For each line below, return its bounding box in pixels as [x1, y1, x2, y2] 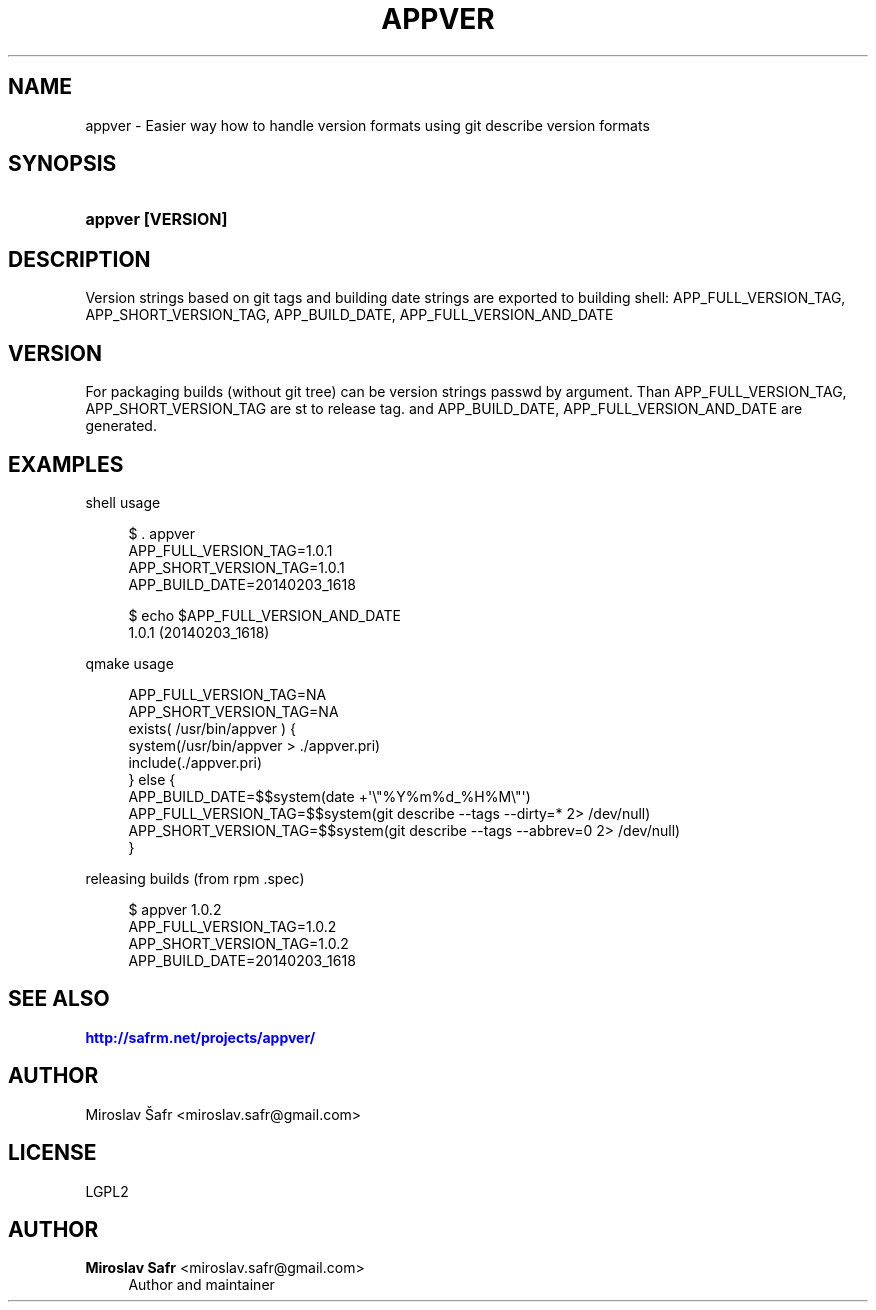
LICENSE [8, 1140, 97, 1166]
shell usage [85, 493, 161, 511]
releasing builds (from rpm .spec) [85, 869, 305, 887]
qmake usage [85, 654, 174, 672]
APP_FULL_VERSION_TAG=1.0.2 [128, 917, 337, 935]
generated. [85, 417, 157, 435]
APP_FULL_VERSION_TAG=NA [128, 685, 327, 703]
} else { [128, 770, 176, 788]
